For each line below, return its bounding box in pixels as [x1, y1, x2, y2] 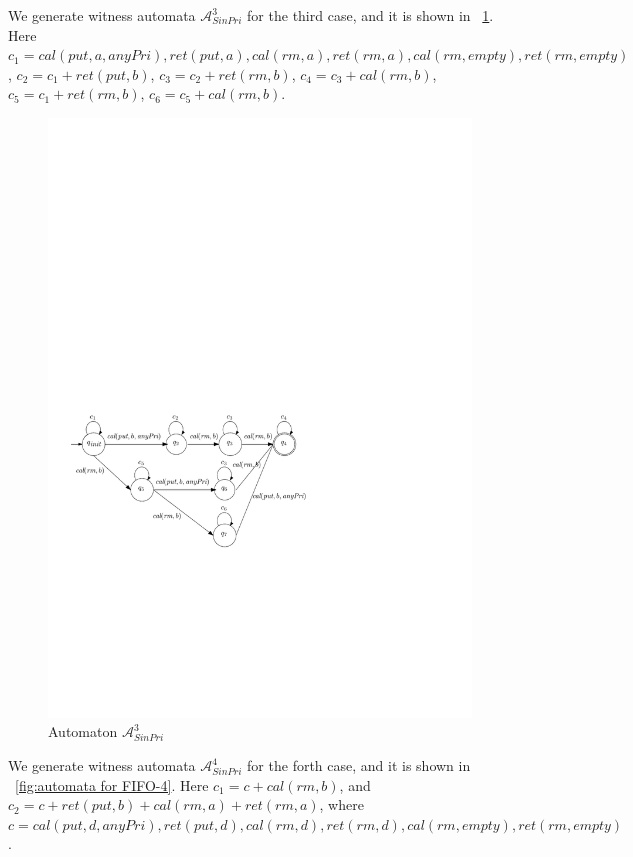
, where [319, 794, 364, 815]
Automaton [48, 721, 118, 742]
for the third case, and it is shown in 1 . [247, 5, 494, 25]
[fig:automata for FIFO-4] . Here [15, 774, 209, 795]
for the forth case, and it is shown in [247, 755, 471, 776]
